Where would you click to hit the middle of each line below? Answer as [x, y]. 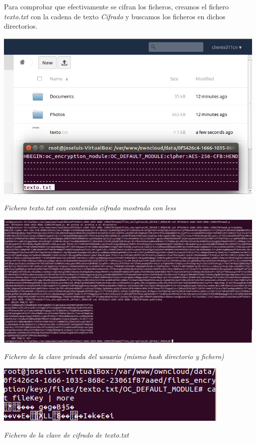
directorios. [21, 26]
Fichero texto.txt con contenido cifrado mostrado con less [90, 208]
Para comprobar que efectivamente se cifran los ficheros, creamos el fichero [116, 6]
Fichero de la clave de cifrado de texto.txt [66, 434]
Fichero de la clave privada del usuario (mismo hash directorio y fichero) [114, 356]
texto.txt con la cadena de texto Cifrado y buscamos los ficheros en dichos [115, 16]
